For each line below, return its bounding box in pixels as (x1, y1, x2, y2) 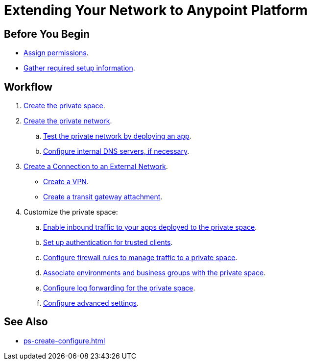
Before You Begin (4, 27, 90, 40)
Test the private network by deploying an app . (43, 132, 191, 141)
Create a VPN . (43, 177, 89, 186)
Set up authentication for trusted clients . (43, 238, 173, 247)
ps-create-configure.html (24, 336, 105, 345)
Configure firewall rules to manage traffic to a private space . (43, 253, 238, 262)
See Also (4, 315, 48, 328)
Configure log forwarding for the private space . (43, 284, 195, 292)
